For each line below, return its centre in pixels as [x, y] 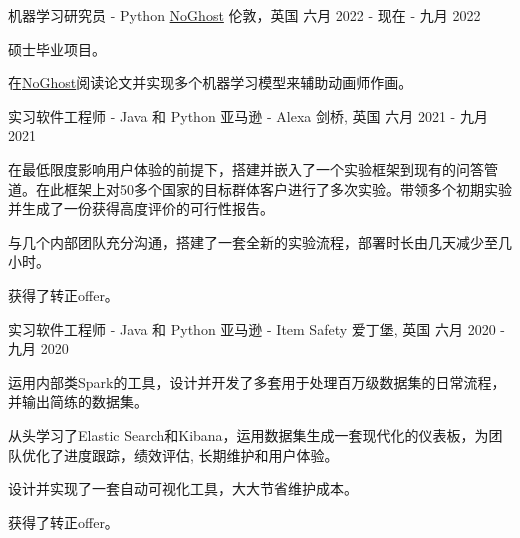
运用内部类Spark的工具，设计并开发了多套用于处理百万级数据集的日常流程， [257, 381]
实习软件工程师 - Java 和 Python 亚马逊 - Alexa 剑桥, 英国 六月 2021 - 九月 [248, 115]
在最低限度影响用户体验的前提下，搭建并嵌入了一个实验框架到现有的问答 [246, 168]
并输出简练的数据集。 [78, 401]
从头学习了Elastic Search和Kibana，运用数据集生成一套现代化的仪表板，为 [248, 434]
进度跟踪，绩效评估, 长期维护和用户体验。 [201, 454]
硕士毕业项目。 [57, 48]
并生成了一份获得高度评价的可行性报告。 [141, 208]
